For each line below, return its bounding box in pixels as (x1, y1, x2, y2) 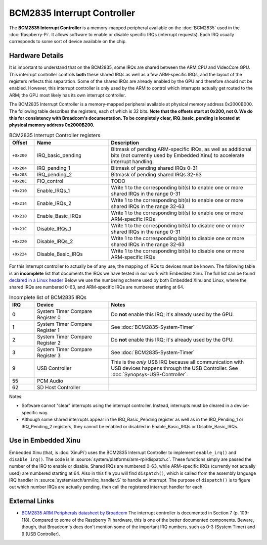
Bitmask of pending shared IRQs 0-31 (111, 165, 198, 172)
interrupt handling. (111, 158, 154, 165)
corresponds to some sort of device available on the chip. (9, 39, 127, 45)
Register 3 (37, 352, 61, 359)
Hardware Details (9, 51, 64, 60)
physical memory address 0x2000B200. (9, 122, 95, 128)
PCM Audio (37, 378, 64, 385)
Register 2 (37, 340, 61, 347)
